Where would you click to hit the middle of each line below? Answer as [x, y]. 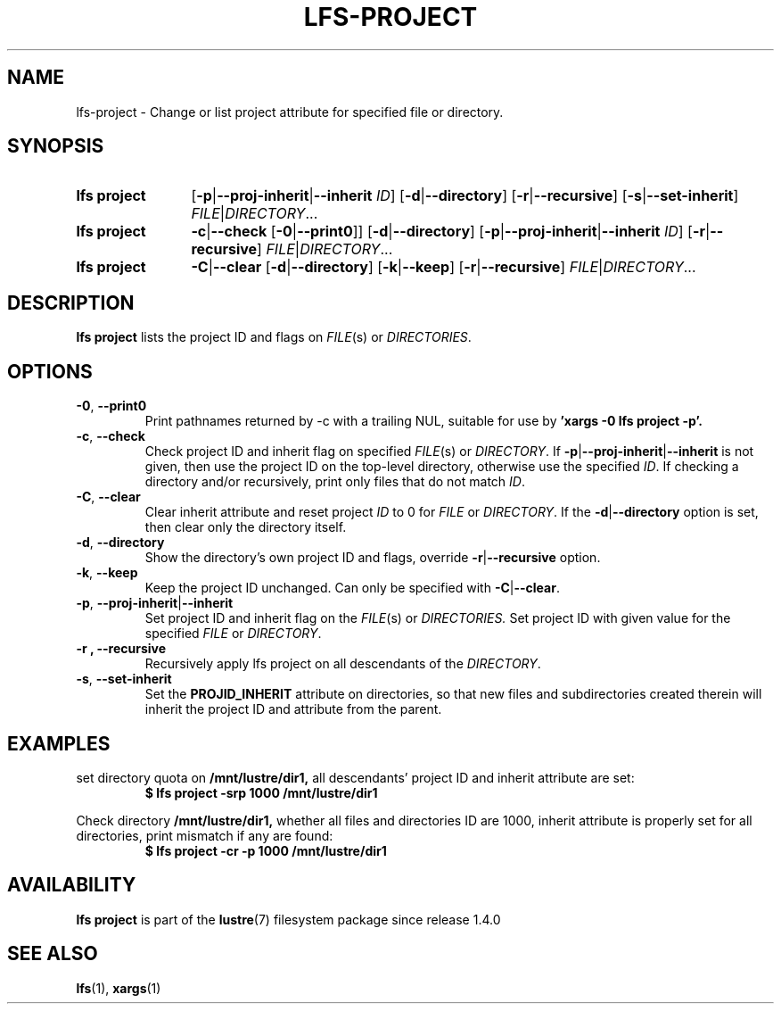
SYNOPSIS [56, 146]
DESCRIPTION [71, 302]
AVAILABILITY [72, 885]
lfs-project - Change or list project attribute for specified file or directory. [290, 112]
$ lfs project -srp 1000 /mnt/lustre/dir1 [261, 792]
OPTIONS [50, 371]
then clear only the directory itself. [246, 527]
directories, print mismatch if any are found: [205, 835]
